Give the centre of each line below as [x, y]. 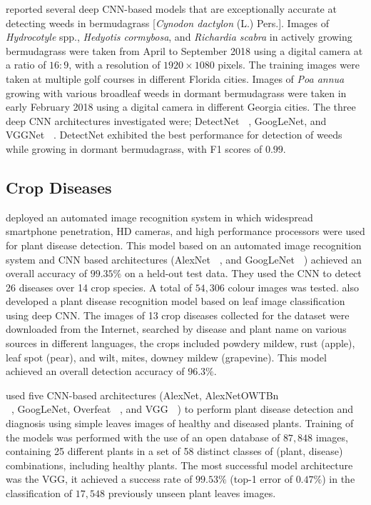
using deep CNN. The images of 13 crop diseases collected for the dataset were [178, 315]
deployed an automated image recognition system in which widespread [159, 217]
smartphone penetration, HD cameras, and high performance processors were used [185, 231]
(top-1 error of [261, 479]
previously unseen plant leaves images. [192, 493]
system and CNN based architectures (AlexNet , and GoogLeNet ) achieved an [184, 259]
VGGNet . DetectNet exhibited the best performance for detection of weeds [174, 135]
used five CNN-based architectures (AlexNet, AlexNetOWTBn [142, 395]
